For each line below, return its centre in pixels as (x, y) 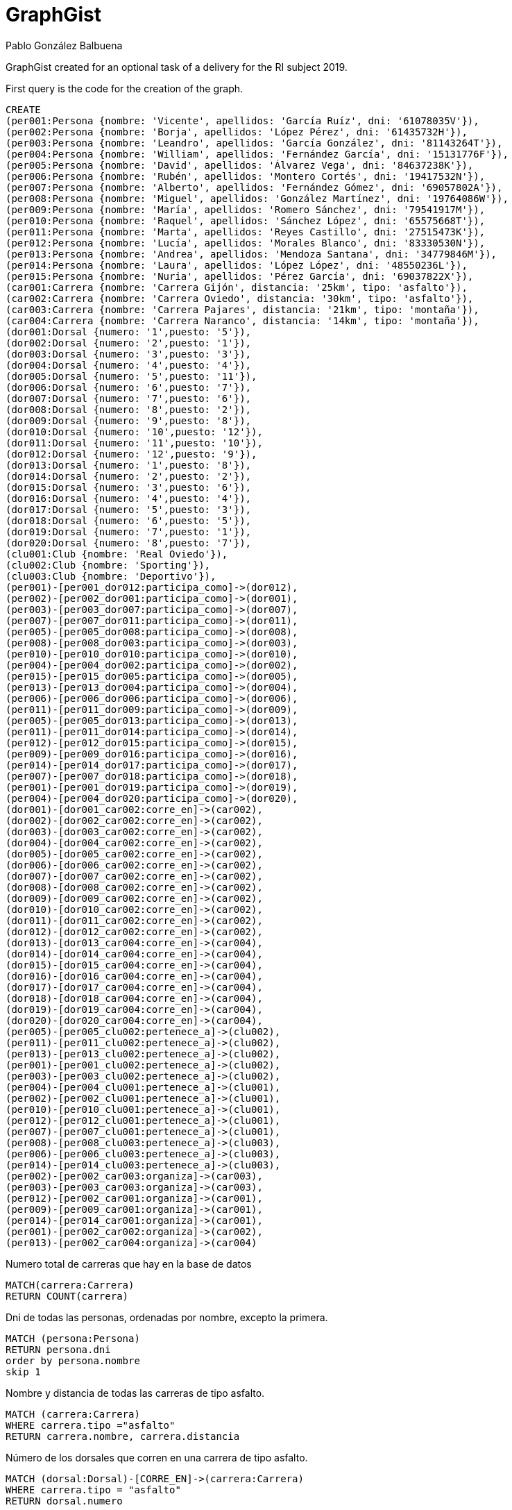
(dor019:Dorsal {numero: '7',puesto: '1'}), (129, 531)
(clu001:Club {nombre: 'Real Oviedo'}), (117, 554)
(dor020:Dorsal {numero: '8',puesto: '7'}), (129, 543)
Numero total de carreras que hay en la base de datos (129, 1264)
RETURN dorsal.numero (64, 1501)
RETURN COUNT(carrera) (67, 1296)
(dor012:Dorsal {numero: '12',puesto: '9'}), (131, 454)
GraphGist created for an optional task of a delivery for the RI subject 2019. (177, 67)
